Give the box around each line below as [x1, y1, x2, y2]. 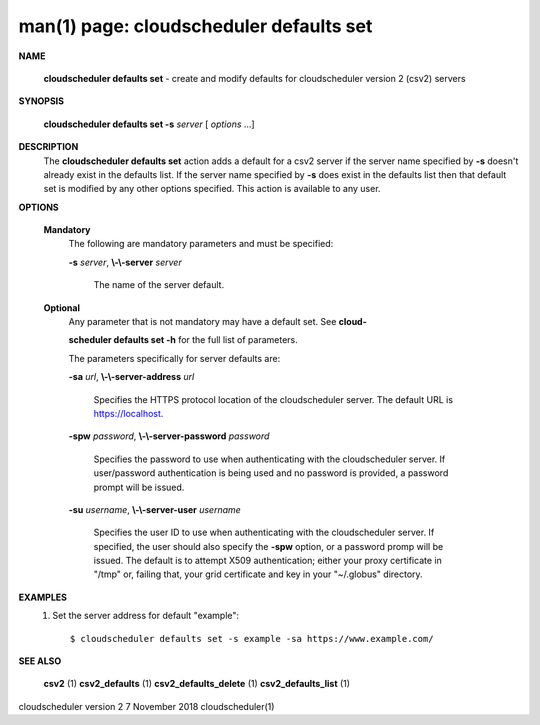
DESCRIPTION [18, 141, 79, 153]
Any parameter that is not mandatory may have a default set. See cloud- [68, 316, 367, 328]
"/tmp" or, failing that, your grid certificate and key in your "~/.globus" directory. [93, 568, 424, 580]
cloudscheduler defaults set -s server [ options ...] [43, 118, 255, 130]
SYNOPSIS [18, 95, 65, 107]
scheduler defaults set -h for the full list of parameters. [68, 334, 299, 346]
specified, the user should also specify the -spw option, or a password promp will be [93, 540, 444, 552]
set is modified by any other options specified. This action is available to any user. [43, 183, 381, 195]
